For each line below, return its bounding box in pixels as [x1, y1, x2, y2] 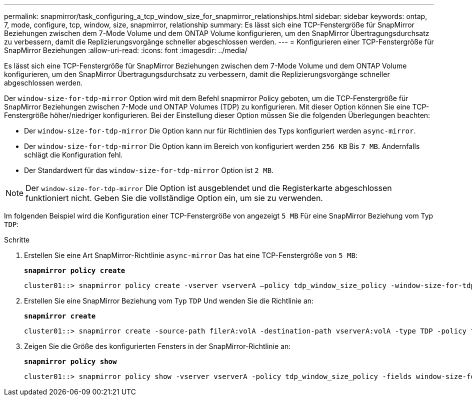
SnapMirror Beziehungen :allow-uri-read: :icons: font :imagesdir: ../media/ [4, 46, 247, 54]
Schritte [4, 235, 30, 244]
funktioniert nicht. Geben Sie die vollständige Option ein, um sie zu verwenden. [25, 193, 323, 203]
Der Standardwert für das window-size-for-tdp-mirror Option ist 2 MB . [24, 166, 274, 174]
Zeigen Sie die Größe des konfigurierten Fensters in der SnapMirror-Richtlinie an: [24, 342, 291, 350]
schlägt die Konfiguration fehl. [24, 150, 123, 159]
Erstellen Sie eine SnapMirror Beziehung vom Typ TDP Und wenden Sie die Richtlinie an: [24, 296, 314, 305]
